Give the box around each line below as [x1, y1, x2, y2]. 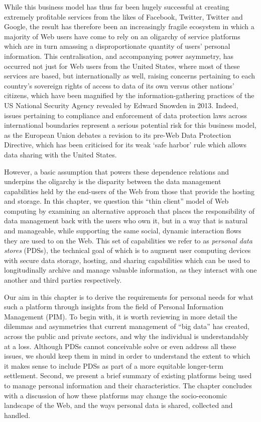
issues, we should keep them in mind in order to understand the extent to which [4, 351, 250, 361]
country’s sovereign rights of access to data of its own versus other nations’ [4, 80, 234, 91]
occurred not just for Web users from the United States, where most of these [4, 60, 240, 71]
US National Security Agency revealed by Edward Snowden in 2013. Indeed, [4, 100, 238, 110]
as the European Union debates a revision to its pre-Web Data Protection [4, 129, 231, 140]
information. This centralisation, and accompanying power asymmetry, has [4, 50, 234, 61]
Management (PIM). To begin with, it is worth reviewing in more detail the [4, 311, 237, 321]
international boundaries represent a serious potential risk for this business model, [4, 120, 256, 130]
